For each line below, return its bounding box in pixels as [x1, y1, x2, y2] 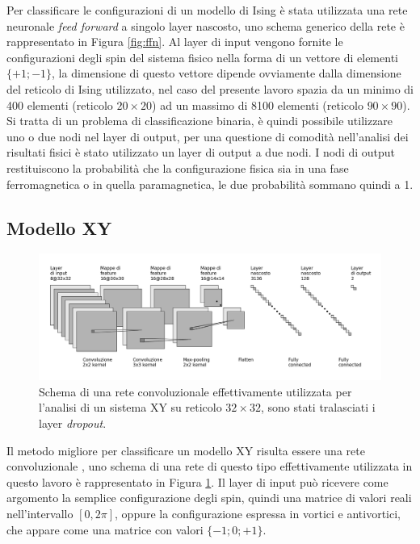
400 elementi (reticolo [6, 96, 113, 113]
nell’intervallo [6, 505, 73, 521]
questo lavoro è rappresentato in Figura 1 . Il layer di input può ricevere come [6, 473, 388, 490]
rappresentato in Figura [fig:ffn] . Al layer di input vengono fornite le [6, 33, 343, 50]
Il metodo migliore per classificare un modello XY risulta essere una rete [6, 441, 365, 458]
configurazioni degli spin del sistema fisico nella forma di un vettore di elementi [6, 48, 398, 65]
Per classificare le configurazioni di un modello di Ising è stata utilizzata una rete [6, 2, 408, 18]
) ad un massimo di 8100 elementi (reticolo [152, 96, 363, 113]
